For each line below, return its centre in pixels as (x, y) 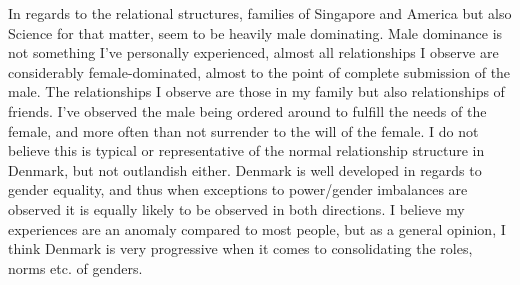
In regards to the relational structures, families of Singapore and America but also (260, 13)
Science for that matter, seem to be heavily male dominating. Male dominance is (255, 32)
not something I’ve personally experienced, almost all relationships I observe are (253, 52)
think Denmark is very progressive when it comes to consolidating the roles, (240, 248)
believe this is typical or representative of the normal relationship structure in (246, 150)
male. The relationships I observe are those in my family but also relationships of (256, 91)
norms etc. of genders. (75, 267)
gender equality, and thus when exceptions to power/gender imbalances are (238, 189)
